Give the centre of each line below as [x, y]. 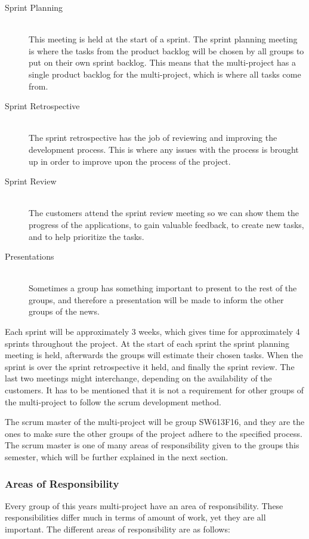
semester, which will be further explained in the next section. [117, 457]
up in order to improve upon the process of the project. [130, 161]
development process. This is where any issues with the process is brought [164, 149]
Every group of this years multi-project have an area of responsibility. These [144, 505]
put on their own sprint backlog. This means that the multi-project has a [163, 62]
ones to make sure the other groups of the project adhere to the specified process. [154, 433]
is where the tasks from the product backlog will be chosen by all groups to [166, 50]
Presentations [30, 256]
